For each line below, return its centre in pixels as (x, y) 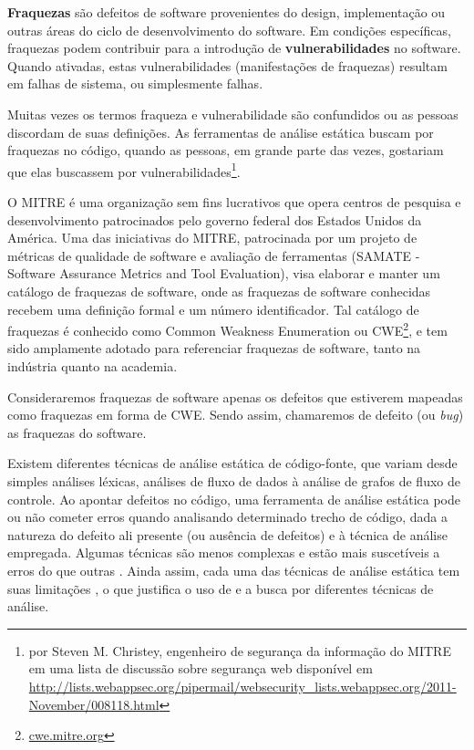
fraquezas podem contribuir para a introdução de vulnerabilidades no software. (234, 48)
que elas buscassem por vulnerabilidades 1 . (124, 170)
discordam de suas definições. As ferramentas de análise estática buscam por (221, 132)
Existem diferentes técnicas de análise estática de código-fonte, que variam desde (232, 463)
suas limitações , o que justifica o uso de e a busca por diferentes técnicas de (221, 588)
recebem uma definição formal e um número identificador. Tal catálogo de (213, 309)
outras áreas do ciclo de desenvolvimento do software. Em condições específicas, (229, 30)
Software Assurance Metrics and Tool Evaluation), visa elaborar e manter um (224, 273)
